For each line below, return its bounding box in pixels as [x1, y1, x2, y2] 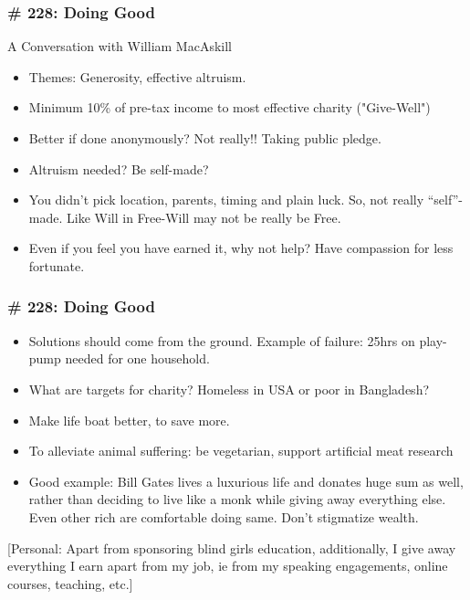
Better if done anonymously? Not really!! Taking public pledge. [28, 129, 381, 147]
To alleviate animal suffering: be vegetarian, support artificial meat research [28, 441, 454, 460]
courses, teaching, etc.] [7, 574, 133, 593]
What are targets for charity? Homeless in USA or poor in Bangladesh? [28, 379, 430, 398]
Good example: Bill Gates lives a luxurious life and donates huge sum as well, [28, 471, 464, 490]
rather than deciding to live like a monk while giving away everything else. [28, 489, 446, 509]
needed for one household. [65, 349, 210, 368]
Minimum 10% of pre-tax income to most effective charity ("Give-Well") [28, 98, 431, 117]
